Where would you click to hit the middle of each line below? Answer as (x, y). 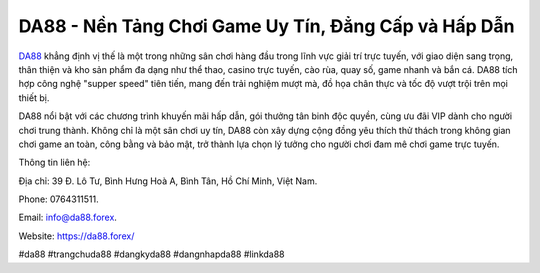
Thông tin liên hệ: (54, 162)
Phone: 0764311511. (58, 199)
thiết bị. (34, 97)
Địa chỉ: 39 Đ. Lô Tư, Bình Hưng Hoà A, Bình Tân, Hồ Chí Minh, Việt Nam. (168, 181)
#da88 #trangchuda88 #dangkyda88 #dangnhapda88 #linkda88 (151, 254)
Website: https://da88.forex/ (76, 236)
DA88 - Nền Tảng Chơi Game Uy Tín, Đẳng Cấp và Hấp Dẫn (266, 26)
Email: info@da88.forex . (67, 217)
